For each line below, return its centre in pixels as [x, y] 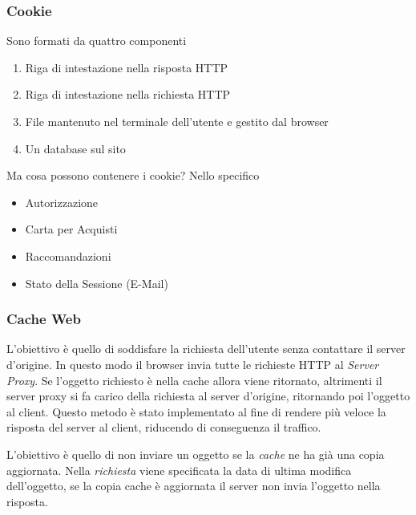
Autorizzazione [62, 202]
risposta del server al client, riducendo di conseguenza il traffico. [164, 427]
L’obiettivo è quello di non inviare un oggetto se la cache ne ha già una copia [196, 454]
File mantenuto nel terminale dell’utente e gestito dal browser [177, 121]
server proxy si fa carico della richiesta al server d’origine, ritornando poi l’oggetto [208, 396]
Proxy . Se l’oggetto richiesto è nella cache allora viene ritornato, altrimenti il [194, 380]
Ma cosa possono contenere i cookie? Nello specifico [133, 175]
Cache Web [44, 319]
